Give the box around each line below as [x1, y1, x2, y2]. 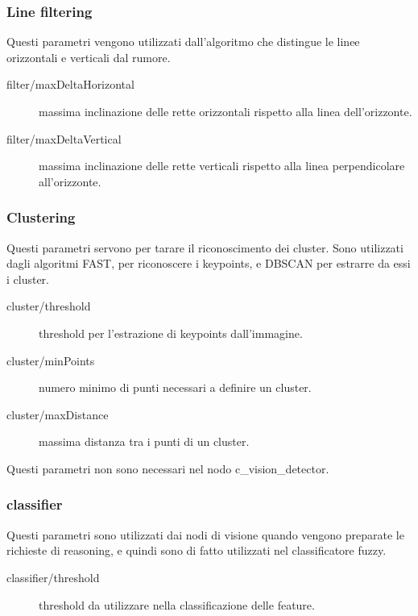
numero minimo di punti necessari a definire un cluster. [39, 379, 312, 396]
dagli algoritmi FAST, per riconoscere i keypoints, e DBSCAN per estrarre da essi [6, 255, 411, 272]
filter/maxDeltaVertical [6, 130, 122, 147]
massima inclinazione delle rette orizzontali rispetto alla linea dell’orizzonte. [39, 103, 412, 119]
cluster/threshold [6, 298, 91, 314]
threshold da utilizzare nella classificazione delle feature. [39, 596, 315, 613]
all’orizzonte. [39, 173, 101, 189]
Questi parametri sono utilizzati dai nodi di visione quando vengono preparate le [6, 526, 404, 543]
